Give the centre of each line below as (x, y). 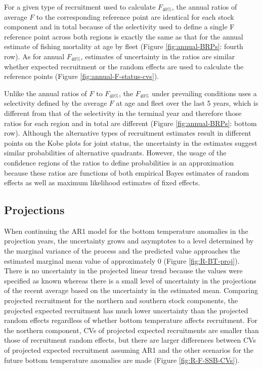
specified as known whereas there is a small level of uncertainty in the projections (130, 280)
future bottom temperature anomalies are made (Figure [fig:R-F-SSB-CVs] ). (122, 360)
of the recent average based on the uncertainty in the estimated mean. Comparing (131, 290)
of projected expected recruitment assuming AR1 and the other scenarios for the (129, 350)
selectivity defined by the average (56, 103)
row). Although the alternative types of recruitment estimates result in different (128, 133)
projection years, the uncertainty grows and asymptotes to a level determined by (129, 241)
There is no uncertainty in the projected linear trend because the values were (123, 271)
